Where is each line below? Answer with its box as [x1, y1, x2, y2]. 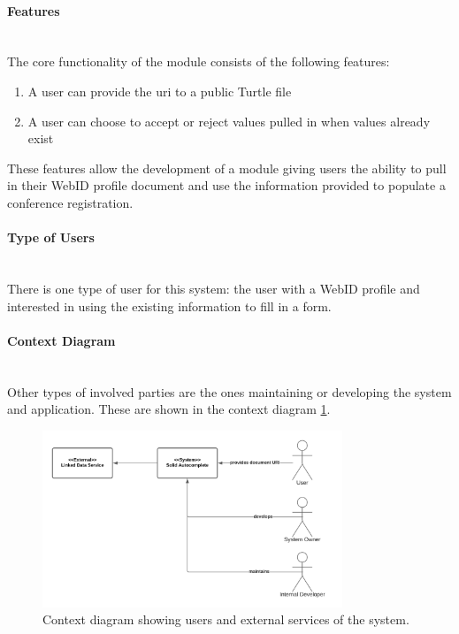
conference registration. [7, 193, 134, 211]
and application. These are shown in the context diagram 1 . [7, 400, 331, 418]
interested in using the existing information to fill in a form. [7, 296, 332, 315]
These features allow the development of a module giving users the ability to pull [7, 158, 447, 177]
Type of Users [7, 228, 95, 247]
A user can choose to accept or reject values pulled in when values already [27, 111, 431, 130]
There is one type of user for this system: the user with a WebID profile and [7, 279, 420, 297]
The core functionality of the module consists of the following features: [7, 52, 390, 71]
